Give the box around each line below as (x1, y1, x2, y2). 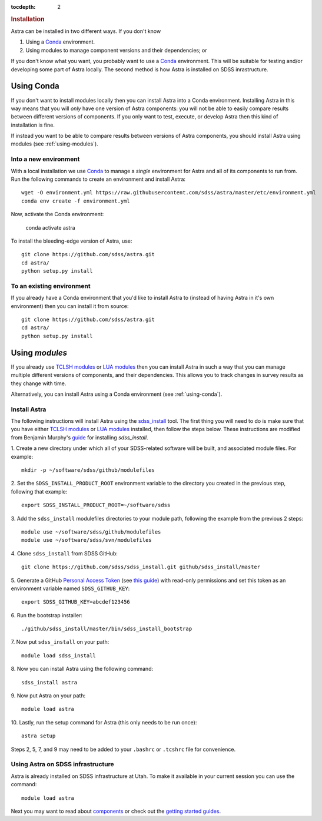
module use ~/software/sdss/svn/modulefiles (21, 537, 152, 544)
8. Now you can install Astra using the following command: (11, 666, 153, 673)
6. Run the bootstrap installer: (11, 611, 82, 618)
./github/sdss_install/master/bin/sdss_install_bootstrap (21, 625, 192, 633)
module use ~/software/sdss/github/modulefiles (21, 528, 161, 535)
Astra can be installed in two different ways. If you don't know (11, 28, 161, 35)
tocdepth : (11, 4, 36, 10)
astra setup (21, 733, 56, 739)
